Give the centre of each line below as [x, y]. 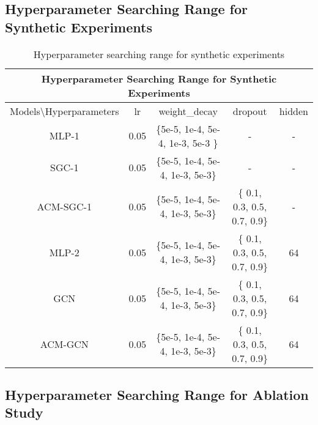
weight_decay [188, 111]
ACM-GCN [64, 344]
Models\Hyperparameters [65, 111]
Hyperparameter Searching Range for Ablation [157, 394]
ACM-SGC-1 [64, 206]
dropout [250, 111]
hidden [294, 111]
